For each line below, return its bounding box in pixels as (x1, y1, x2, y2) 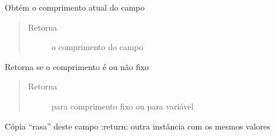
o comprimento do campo (51, 41, 143, 53)
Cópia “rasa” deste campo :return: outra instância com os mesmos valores (5, 120, 270, 132)
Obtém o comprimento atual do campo (5, 1, 145, 13)
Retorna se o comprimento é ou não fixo (5, 60, 149, 72)
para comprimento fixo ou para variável (51, 99, 194, 112)
